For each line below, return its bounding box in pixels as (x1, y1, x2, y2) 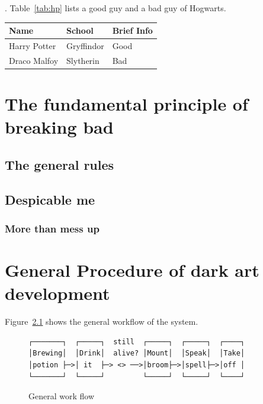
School (66, 24, 94, 37)
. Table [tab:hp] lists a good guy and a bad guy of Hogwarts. (5, 2, 226, 14)
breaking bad (5, 115, 114, 139)
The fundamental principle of (5, 92, 248, 116)
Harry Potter (9, 39, 56, 51)
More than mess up (5, 221, 100, 235)
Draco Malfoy (9, 54, 59, 66)
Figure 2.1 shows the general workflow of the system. (5, 315, 198, 328)
